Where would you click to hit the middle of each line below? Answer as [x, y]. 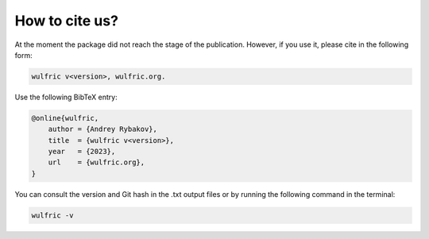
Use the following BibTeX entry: [66, 97]
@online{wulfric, [65, 118]
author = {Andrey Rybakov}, [103, 129]
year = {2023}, [82, 152]
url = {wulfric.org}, [97, 162]
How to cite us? [67, 21]
